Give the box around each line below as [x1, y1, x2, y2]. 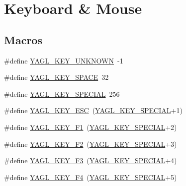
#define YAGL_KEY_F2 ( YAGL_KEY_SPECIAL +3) [4, 138, 177, 149]
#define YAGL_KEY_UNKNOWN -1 [4, 55, 123, 65]
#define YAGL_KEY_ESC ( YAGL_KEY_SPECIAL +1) [4, 105, 183, 116]
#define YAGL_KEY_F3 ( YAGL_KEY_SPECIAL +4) [4, 155, 177, 166]
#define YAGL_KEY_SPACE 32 [4, 72, 109, 82]
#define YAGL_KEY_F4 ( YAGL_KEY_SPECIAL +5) [4, 172, 177, 182]
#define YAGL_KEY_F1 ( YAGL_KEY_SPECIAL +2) [4, 122, 177, 132]
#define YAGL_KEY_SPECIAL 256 [4, 88, 120, 99]
